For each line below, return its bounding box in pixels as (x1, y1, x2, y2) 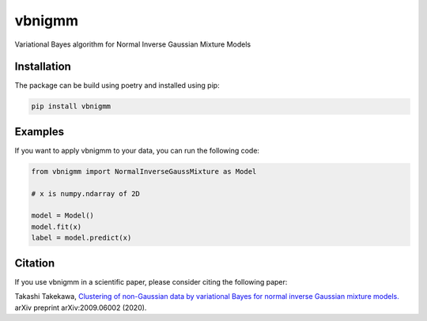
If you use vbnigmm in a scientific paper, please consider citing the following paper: (14, 277, 288, 286)
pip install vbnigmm (31, 102, 111, 111)
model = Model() (31, 211, 95, 221)
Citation (14, 256, 55, 270)
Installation (14, 60, 71, 74)
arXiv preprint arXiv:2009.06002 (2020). (14, 303, 147, 312)
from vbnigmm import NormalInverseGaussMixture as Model (31, 167, 257, 176)
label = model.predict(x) (31, 233, 132, 243)
